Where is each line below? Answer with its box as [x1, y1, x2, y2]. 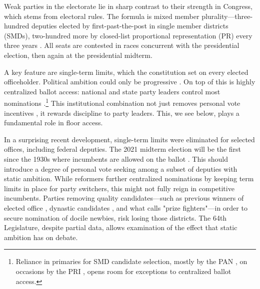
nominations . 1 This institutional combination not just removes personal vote [4, 96, 240, 108]
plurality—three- [201, 10, 253, 21]
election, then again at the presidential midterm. [4, 49, 152, 60]
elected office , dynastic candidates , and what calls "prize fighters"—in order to [4, 202, 247, 213]
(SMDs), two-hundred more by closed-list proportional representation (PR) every [4, 30, 252, 40]
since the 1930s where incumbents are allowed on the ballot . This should [4, 153, 228, 164]
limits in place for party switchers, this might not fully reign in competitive [4, 183, 234, 193]
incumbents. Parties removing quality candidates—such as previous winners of [4, 193, 244, 203]
